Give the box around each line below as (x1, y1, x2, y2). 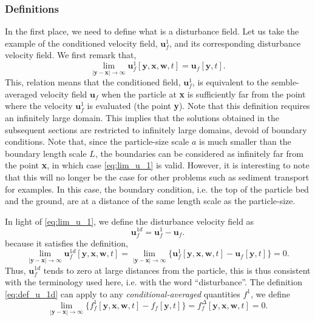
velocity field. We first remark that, (5, 48, 137, 61)
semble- (271, 76, 299, 88)
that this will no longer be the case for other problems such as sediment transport (5, 171, 310, 184)
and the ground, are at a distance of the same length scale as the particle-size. (5, 194, 296, 207)
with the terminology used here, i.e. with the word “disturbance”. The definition (5, 276, 302, 288)
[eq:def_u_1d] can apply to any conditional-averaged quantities (5, 287, 240, 300)
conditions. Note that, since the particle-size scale (5, 135, 189, 148)
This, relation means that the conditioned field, (5, 76, 181, 88)
